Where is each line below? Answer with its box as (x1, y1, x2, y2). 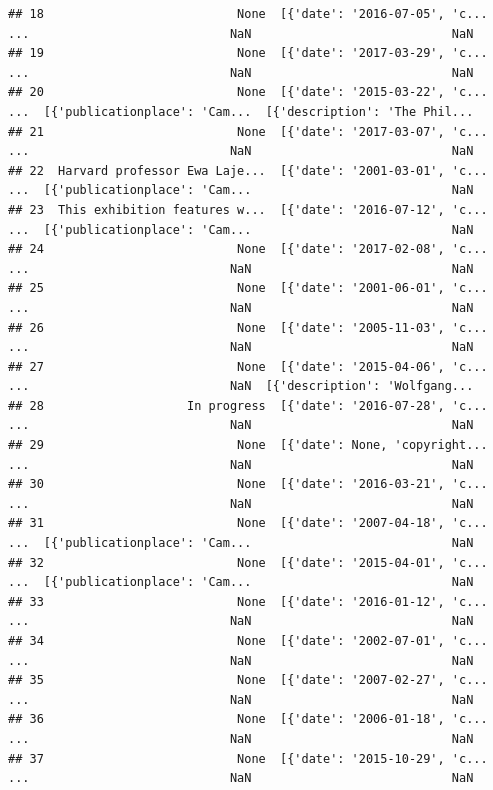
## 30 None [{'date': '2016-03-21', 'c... (8, 477, 488, 492)
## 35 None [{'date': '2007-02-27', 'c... (8, 673, 488, 688)
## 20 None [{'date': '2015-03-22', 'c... (8, 85, 488, 100)
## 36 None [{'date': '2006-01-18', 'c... (8, 712, 488, 727)
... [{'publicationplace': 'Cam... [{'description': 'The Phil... (8, 104, 474, 119)
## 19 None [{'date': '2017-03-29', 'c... (8, 46, 488, 61)
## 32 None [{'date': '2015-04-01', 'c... (8, 555, 488, 570)
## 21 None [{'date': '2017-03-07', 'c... (8, 124, 488, 139)
